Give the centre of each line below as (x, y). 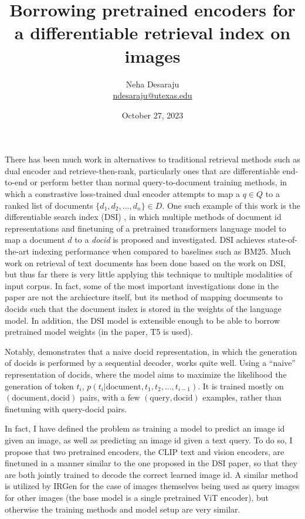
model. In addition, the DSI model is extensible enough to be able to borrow (143, 320)
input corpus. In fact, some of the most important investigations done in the (142, 285)
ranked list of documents (49, 205)
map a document (35, 240)
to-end (16, 182)
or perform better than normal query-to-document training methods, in (159, 182)
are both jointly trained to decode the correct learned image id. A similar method (152, 474)
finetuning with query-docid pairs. (66, 408)
